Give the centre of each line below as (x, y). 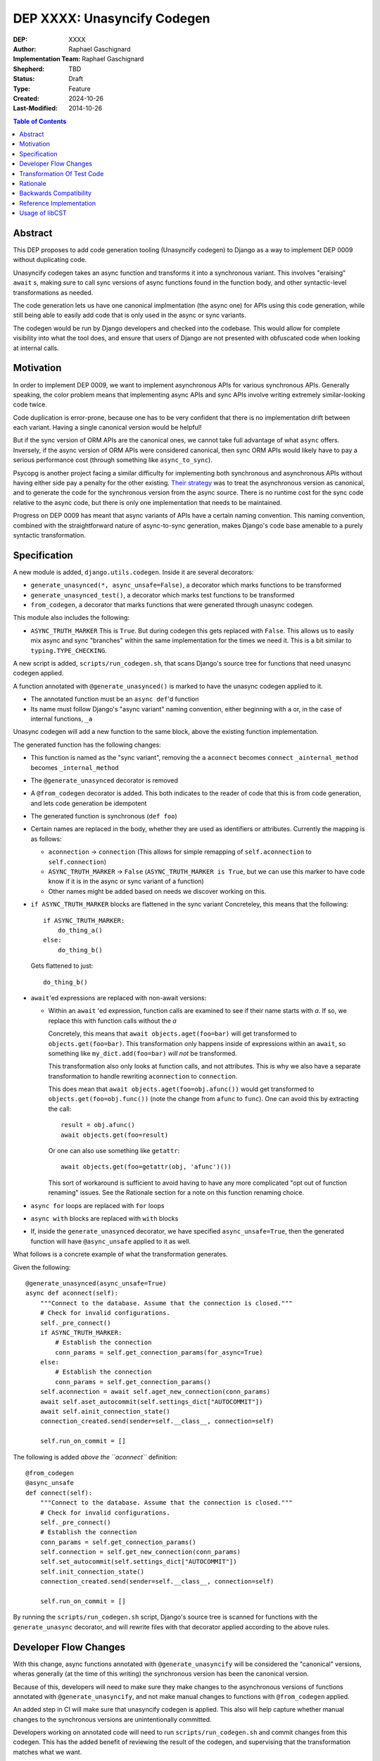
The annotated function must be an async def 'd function (115, 699)
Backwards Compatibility (55, 193)
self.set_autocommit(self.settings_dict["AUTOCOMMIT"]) (138, 1562)
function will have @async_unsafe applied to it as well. (111, 1241)
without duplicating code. (50, 260)
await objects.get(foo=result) (115, 1135)
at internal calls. (36, 348)
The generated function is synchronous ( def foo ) (104, 816)
